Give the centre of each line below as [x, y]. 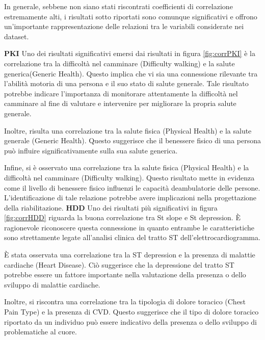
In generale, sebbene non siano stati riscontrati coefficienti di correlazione [118, 6]
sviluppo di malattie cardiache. [52, 284]
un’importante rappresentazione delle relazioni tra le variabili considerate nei [124, 26]
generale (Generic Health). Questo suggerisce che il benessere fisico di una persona [132, 140]
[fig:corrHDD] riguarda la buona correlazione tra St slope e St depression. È [122, 217]
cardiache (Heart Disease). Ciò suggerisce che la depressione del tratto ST [119, 264]
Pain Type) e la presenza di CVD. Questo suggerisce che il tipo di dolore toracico [131, 312]
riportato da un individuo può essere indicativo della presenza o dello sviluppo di [130, 321]
